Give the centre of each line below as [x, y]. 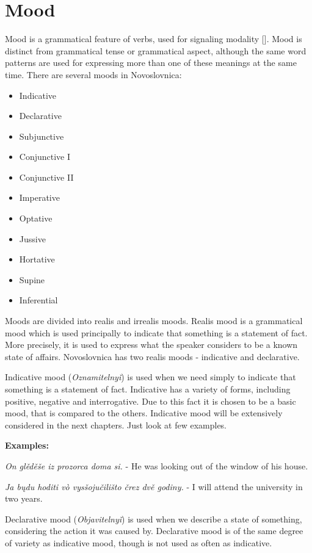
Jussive [32, 238]
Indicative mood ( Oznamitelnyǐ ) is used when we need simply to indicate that [151, 377]
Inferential [38, 300]
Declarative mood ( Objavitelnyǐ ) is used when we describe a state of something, [154, 519]
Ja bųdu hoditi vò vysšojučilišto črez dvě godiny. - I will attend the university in [154, 486]
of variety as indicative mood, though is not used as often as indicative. [139, 542]
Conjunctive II [46, 177]
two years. [24, 498]
